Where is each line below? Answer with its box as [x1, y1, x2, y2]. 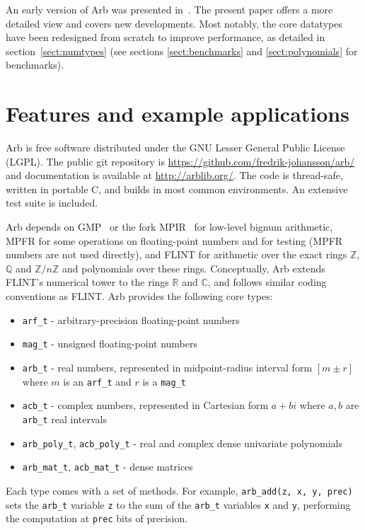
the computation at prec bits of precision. [6, 511, 188, 526]
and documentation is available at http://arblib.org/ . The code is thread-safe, [6, 168, 343, 183]
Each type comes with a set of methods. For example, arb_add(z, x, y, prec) [6, 483, 353, 497]
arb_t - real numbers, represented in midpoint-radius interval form [22, 359, 313, 374]
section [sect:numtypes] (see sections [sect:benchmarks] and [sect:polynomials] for [6, 43, 358, 58]
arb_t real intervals [22, 411, 107, 426]
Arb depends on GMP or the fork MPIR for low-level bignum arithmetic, [6, 219, 333, 234]
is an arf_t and [63, 374, 132, 388]
